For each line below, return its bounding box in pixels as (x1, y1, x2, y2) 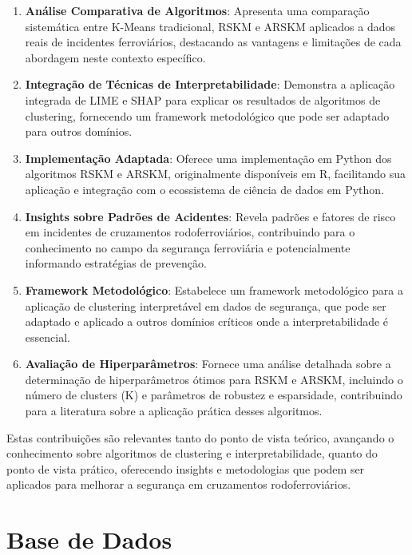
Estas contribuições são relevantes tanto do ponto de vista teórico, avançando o (6, 429, 394, 446)
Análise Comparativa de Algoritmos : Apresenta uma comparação (25, 2, 370, 18)
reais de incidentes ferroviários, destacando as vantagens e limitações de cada (25, 34, 402, 50)
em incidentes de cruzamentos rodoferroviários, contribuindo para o (25, 224, 355, 240)
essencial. (25, 328, 70, 345)
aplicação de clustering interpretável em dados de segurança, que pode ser (25, 297, 386, 314)
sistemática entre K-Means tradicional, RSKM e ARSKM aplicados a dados (25, 18, 396, 34)
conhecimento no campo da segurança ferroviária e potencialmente (25, 239, 351, 256)
